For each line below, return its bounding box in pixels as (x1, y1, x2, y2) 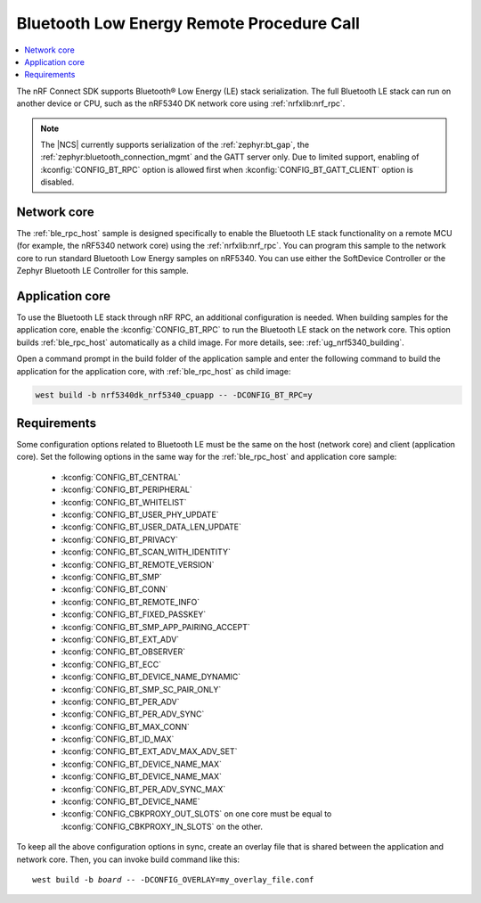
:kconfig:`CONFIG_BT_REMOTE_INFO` (61, 596, 200, 607)
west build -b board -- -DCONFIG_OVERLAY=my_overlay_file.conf (32, 874, 314, 884)
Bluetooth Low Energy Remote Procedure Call (16, 13, 361, 33)
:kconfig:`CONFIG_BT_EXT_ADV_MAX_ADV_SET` (61, 746, 238, 757)
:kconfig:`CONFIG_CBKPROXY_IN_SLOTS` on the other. (61, 821, 263, 832)
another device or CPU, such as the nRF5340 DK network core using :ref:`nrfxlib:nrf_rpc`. (16, 98, 346, 109)
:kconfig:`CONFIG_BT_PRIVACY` (61, 534, 178, 545)
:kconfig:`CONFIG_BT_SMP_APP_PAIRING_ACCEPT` (61, 621, 250, 632)
